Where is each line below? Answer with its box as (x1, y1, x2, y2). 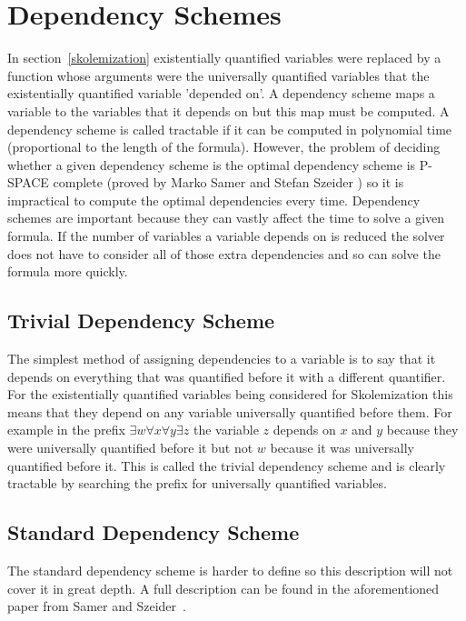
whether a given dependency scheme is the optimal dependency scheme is (7, 155, 416, 174)
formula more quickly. (7, 262, 128, 281)
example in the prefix (7, 420, 125, 439)
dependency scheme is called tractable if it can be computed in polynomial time (7, 119, 452, 138)
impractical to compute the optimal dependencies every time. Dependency (7, 190, 421, 209)
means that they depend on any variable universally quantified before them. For (7, 402, 452, 421)
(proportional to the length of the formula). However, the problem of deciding (7, 137, 441, 156)
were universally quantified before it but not (7, 438, 253, 457)
